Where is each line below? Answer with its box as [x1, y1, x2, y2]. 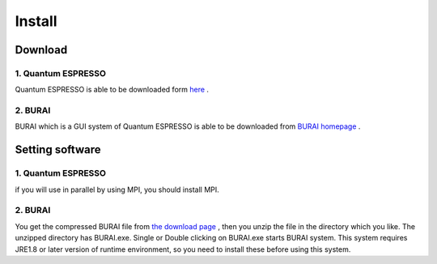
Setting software [15, 143, 101, 157]
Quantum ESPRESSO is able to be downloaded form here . [15, 85, 210, 95]
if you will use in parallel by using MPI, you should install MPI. [15, 185, 220, 194]
